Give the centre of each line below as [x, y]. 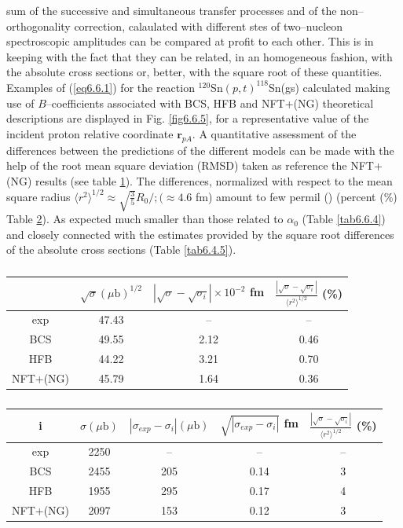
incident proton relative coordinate [90, 133]
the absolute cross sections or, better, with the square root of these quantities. [194, 72]
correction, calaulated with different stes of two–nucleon [209, 26]
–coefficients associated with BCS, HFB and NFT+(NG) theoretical [210, 103]
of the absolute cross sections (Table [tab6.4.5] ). [121, 249]
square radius [38, 196]
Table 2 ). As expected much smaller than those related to [145, 219]
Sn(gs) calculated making [329, 87]
